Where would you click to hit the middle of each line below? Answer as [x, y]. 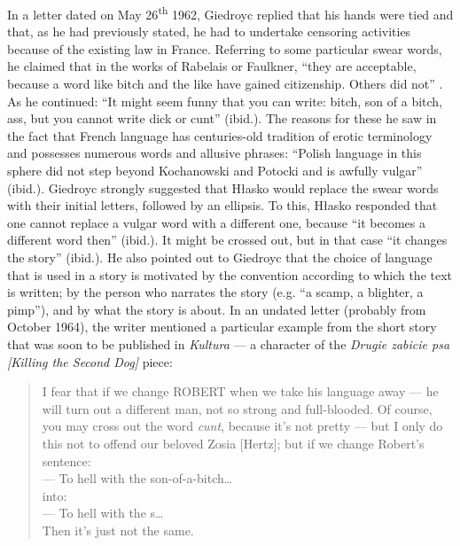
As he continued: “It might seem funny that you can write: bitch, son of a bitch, [225, 101]
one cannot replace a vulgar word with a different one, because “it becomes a [216, 222]
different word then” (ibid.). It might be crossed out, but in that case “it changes [227, 240]
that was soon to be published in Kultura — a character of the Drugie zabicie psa [229, 343]
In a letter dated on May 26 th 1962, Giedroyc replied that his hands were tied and [230, 13]
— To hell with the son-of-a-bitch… [137, 478]
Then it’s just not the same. [118, 530]
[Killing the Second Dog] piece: [90, 361]
